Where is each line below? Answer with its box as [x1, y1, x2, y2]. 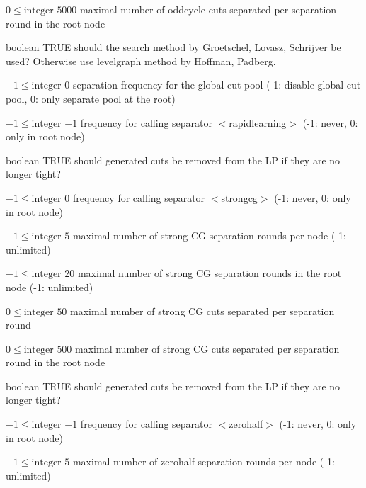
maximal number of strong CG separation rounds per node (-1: [72, 228, 346, 243]
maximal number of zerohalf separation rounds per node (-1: [72, 454, 335, 469]
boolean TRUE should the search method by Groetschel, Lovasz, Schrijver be [6, 40, 341, 55]
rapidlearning [229, 115, 287, 130]
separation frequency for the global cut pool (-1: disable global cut [72, 77, 361, 92]
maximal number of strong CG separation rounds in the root [77, 266, 342, 280]
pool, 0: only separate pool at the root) [6, 91, 176, 106]
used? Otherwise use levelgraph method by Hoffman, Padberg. [6, 53, 276, 68]
